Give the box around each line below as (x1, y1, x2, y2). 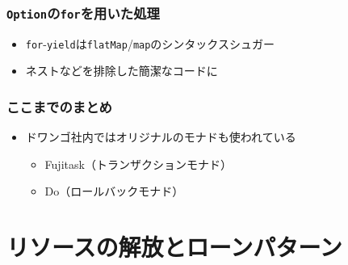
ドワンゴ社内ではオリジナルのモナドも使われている (25, 128, 296, 145)
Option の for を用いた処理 (6, 2, 160, 23)
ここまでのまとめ (6, 96, 112, 116)
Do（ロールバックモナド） (44, 183, 184, 200)
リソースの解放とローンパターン (6, 230, 342, 263)
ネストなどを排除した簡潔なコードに (25, 62, 218, 79)
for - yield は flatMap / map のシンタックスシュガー (25, 35, 275, 52)
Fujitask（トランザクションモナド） (44, 155, 232, 172)
